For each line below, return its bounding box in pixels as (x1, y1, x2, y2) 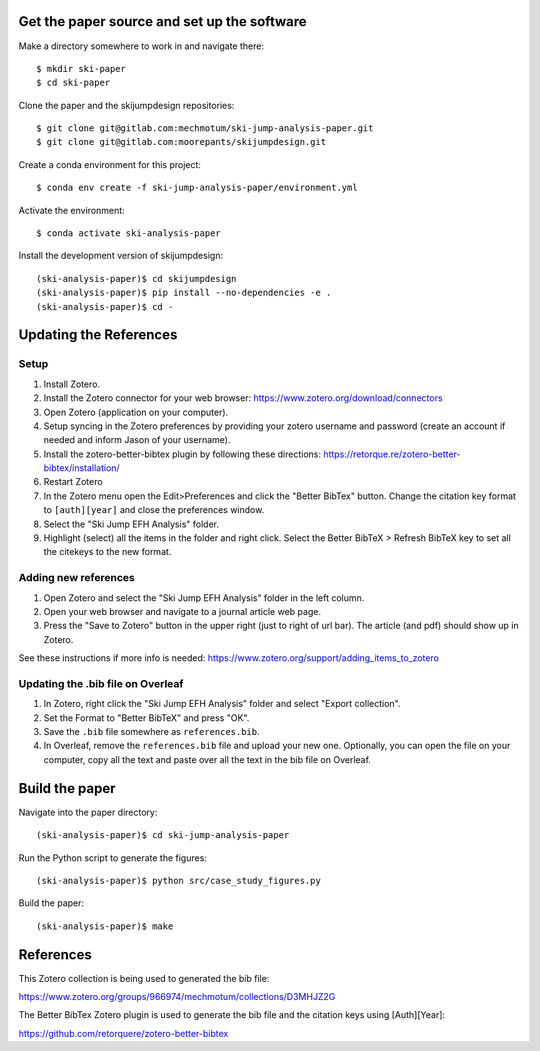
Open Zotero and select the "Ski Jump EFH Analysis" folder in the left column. (43, 591, 365, 604)
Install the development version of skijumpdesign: (18, 250, 224, 262)
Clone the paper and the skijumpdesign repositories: (18, 99, 235, 111)
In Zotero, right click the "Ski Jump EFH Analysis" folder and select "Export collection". (43, 698, 401, 710)
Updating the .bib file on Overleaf (18, 676, 184, 690)
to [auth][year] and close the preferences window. (43, 504, 265, 516)
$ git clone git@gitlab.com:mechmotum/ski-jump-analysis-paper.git (36, 123, 374, 134)
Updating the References (18, 326, 178, 344)
